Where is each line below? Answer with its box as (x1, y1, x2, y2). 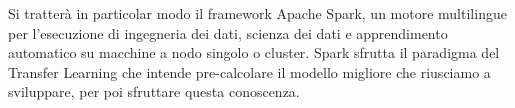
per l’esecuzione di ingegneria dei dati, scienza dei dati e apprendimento (8, 22, 448, 43)
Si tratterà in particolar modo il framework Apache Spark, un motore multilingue (8, 3, 507, 23)
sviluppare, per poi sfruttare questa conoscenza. (8, 81, 300, 102)
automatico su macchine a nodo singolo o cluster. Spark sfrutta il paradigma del (8, 42, 500, 63)
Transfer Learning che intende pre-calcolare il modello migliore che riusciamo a (8, 61, 491, 82)
